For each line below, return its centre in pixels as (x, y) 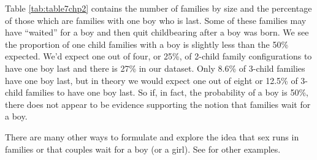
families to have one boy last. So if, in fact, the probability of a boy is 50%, (167, 92)
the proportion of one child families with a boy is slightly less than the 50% (147, 44)
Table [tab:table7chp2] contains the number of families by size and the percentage (158, 8)
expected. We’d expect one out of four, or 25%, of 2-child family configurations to (158, 56)
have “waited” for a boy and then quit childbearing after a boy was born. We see (157, 32)
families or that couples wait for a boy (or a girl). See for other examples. (143, 149)
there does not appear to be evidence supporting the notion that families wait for (158, 104)
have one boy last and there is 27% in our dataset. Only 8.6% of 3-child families (155, 68)
